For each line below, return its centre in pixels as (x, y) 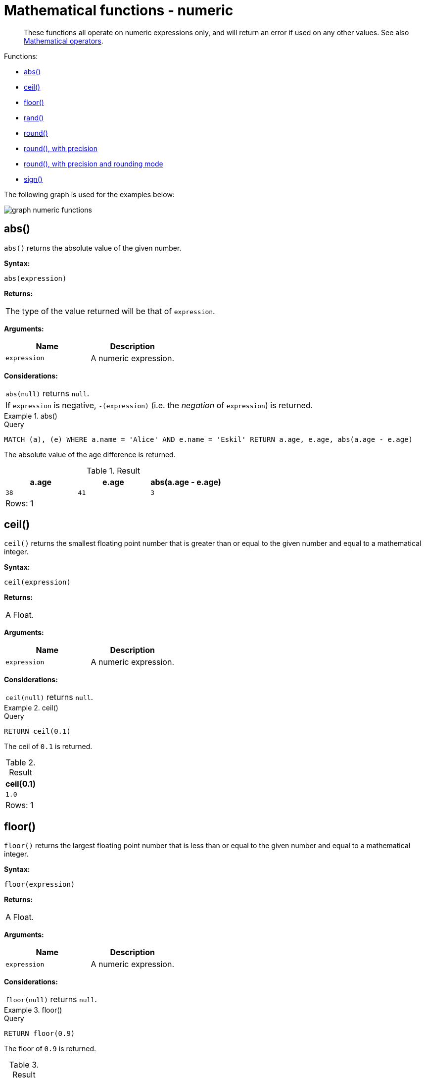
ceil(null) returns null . (49, 697)
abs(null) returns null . (47, 393)
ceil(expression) (37, 582)
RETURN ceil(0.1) (37, 731)
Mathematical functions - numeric (119, 10)
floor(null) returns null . (51, 999)
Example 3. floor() (33, 1010)
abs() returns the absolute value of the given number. (93, 248)
